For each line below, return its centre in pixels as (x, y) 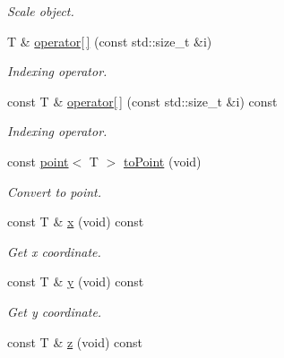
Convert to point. (55, 191)
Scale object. (41, 11)
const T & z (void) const (75, 341)
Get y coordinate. (55, 311)
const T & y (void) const (76, 281)
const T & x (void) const (76, 222)
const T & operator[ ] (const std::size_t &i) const (142, 101)
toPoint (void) (162, 161)
